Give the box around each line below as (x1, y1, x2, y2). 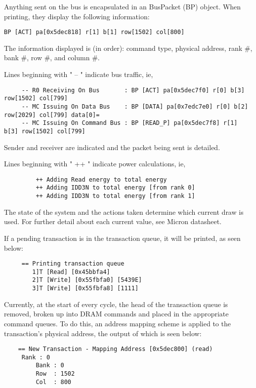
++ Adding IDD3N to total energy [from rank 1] (36, 193, 195, 200)
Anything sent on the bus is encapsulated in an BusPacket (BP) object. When (4, 1, 241, 11)
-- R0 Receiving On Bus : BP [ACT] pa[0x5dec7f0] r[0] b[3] (21, 86, 245, 94)
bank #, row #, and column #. (4, 52, 100, 63)
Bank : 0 (36, 362, 64, 369)
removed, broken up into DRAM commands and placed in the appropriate (4, 309, 229, 319)
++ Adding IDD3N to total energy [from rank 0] (36, 184, 195, 192)
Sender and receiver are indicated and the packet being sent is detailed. (4, 142, 220, 152)
